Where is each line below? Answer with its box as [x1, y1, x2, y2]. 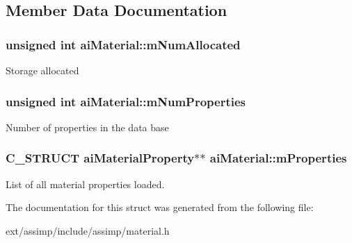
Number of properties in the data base [6, 119, 169, 134]
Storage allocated [6, 63, 79, 77]
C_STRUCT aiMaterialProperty [6, 149, 195, 167]
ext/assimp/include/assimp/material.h [6, 223, 170, 237]
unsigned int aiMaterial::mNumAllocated [6, 35, 241, 53]
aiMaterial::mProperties [209, 149, 347, 167]
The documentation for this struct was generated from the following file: [6, 200, 314, 215]
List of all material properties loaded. [6, 176, 165, 191]
